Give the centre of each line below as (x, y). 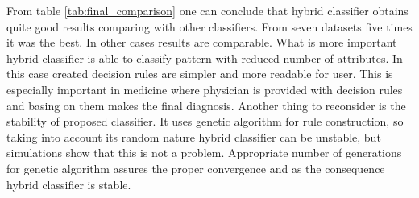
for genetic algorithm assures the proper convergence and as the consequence (196, 168)
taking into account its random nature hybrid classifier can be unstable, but (194, 136)
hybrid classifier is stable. (69, 184)
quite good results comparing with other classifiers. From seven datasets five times (209, 26)
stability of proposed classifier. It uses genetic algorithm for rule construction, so (205, 121)
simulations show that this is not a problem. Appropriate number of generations (204, 153)
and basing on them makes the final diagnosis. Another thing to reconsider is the (206, 105)
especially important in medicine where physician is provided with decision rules (205, 89)
